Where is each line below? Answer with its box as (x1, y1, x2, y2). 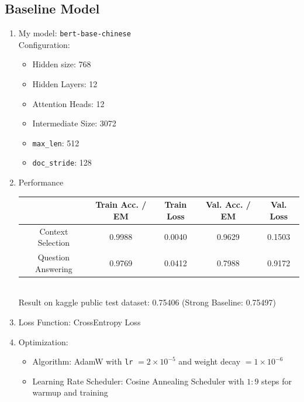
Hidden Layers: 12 (32, 78, 98, 90)
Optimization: (18, 335, 68, 348)
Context (39, 225, 68, 237)
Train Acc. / (95, 198, 147, 211)
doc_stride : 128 (32, 156, 92, 169)
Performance (18, 176, 64, 188)
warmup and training (32, 386, 108, 398)
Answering (34, 262, 72, 274)
